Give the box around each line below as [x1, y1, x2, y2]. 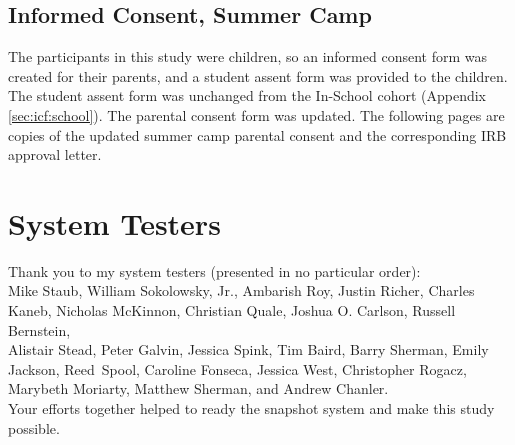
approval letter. [8, 144, 102, 165]
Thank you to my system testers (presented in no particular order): [8, 260, 421, 281]
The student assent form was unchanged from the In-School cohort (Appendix [8, 85, 486, 106]
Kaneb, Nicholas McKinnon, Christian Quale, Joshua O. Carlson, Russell [8, 300, 456, 321]
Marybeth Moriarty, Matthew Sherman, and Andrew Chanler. [8, 378, 389, 399]
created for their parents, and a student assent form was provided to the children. [8, 65, 508, 86]
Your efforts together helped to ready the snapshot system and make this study [8, 398, 495, 419]
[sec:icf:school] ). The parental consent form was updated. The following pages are [8, 104, 505, 125]
